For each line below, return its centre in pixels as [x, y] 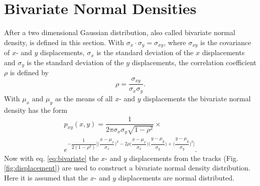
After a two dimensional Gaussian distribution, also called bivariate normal [120, 32]
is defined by [29, 72]
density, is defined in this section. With [64, 42]
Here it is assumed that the [46, 177]
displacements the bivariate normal [197, 98]
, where [175, 42]
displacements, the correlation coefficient [194, 62]
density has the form [36, 110]
